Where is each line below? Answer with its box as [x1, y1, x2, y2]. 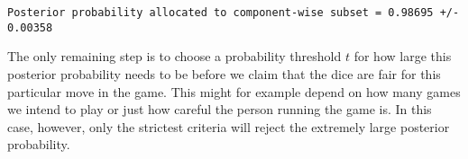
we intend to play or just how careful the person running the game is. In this [7, 100, 432, 119]
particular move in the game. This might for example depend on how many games [7, 82, 461, 101]
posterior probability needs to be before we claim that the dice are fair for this [7, 64, 441, 83]
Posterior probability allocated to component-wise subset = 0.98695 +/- [7, 6, 460, 19]
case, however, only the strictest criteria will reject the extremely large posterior [7, 117, 450, 136]
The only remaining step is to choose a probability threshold [7, 47, 342, 66]
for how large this [353, 47, 452, 66]
